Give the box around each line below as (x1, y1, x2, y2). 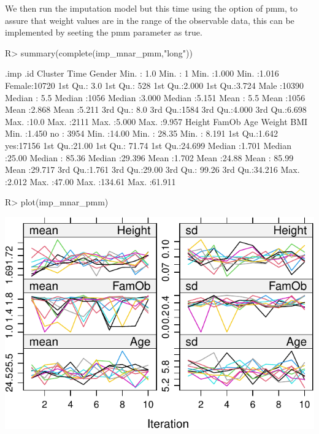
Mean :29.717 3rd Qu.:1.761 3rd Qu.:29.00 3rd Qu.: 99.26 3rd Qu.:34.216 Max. (5, 163, 300, 176)
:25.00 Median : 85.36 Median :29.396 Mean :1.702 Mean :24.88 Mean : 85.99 (5, 151, 294, 164)
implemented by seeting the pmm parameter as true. (5, 26, 202, 39)
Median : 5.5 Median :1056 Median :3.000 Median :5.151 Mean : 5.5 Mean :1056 (5, 91, 306, 104)
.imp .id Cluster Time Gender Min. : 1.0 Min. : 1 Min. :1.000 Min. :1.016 (5, 67, 279, 80)
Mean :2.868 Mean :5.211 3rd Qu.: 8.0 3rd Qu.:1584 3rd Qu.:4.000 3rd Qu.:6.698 (5, 103, 307, 116)
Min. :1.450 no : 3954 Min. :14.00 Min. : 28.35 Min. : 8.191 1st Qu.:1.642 (5, 127, 279, 140)
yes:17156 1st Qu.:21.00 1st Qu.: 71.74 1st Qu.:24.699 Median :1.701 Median (5, 139, 291, 151)
